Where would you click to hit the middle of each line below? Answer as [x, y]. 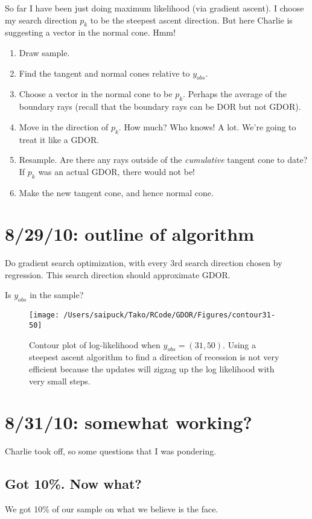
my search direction [41, 20]
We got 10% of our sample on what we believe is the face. [112, 509]
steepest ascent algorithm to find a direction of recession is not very [154, 357]
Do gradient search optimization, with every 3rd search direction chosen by [144, 263]
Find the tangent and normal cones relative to [104, 73]
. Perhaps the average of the [235, 94]
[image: [44, 315]
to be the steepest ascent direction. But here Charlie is [191, 20]
